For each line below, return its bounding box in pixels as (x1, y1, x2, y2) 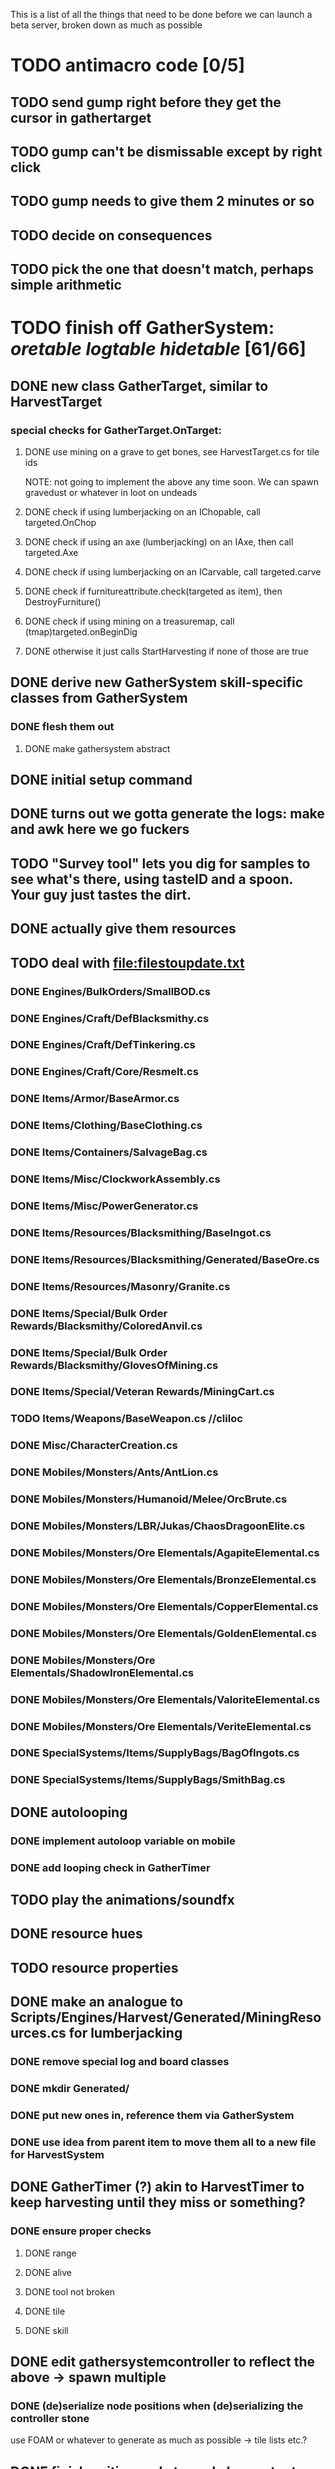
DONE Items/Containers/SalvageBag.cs (10, 1145, 208, 1159)
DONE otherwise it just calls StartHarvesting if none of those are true (24, 645, 309, 658)
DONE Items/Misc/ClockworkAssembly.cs (10, 1172, 221, 1186)
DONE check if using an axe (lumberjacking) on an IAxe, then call (24, 536, 294, 548)
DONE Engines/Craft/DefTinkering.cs (10, 1038, 196, 1052)
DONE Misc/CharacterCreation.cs (10, 1439, 178, 1453)
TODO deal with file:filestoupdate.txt (10, 954, 245, 971)
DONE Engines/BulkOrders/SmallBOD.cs (10, 984, 211, 998)
